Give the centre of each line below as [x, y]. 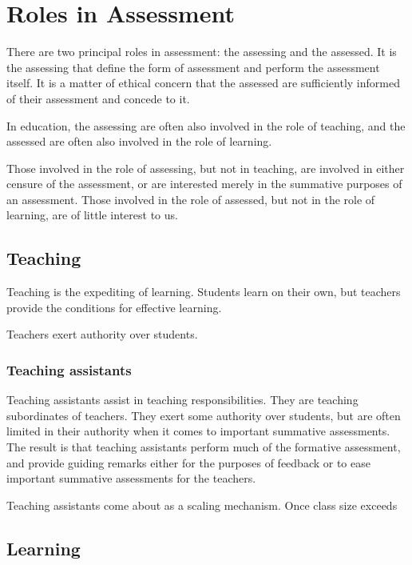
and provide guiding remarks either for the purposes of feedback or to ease [188, 462]
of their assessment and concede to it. [98, 98]
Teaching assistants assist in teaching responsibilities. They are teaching [182, 400]
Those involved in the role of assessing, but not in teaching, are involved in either [206, 168]
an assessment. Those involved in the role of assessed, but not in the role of [191, 199]
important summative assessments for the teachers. [131, 478]
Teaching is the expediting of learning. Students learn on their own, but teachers [204, 292]
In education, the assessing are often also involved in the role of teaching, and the [206, 125]
